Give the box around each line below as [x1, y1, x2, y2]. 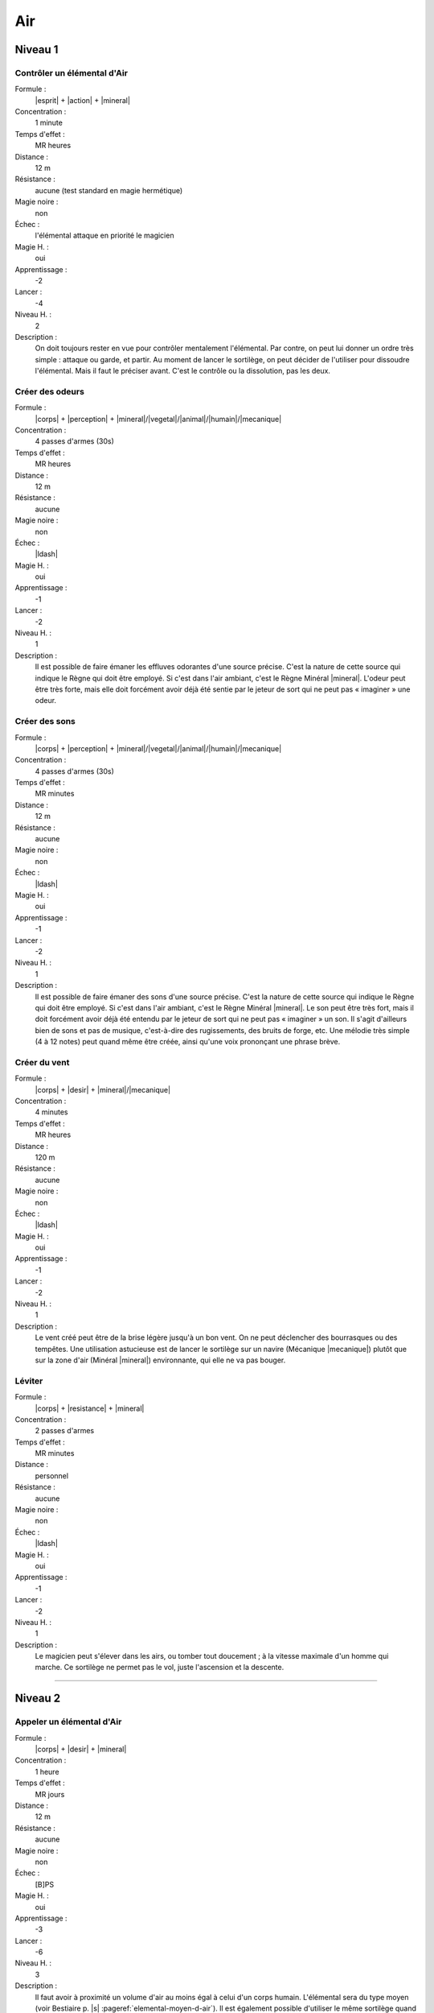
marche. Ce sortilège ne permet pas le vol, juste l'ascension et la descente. [35, 1663, 285, 1672]
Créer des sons [14, 716, 76, 727]
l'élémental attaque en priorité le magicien [35, 230, 174, 241]
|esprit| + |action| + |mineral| [35, 95, 130, 105]
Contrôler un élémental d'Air [14, 67, 129, 78]
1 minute [35, 118, 63, 128]
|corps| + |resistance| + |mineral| [35, 1403, 145, 1413]
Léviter [14, 1375, 43, 1387]
